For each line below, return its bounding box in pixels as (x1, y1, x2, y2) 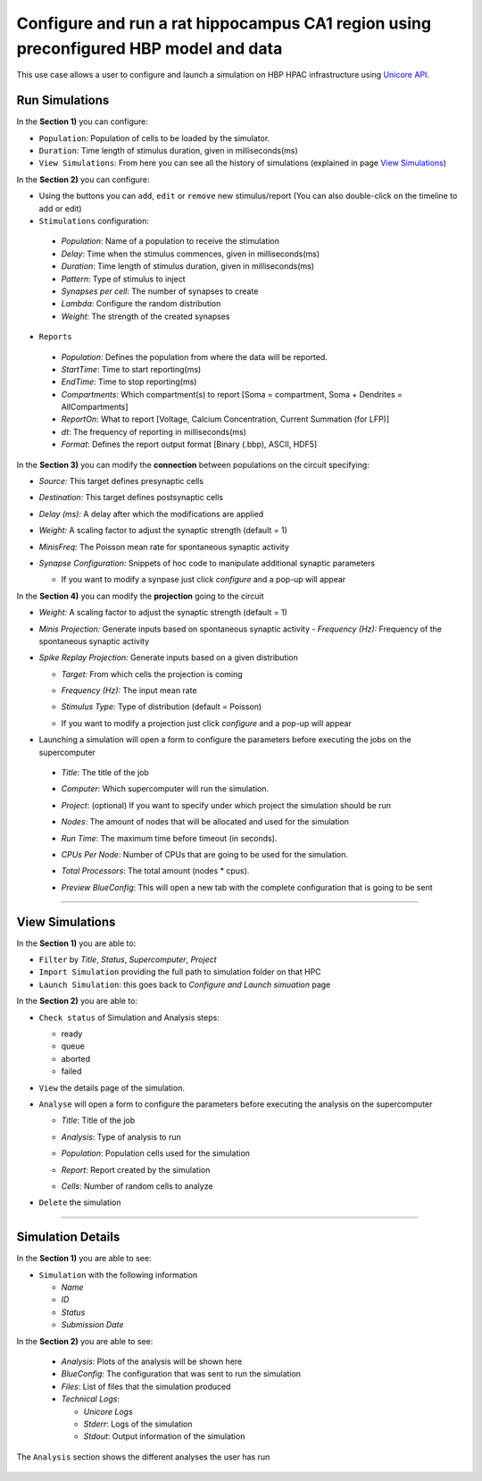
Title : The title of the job (61, 767, 149, 778)
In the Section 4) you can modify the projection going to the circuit (16, 590, 264, 601)
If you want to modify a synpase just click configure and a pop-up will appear (61, 574, 346, 585)
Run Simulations (16, 93, 110, 108)
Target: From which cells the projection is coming (61, 668, 243, 679)
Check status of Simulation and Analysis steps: (38, 1012, 220, 1023)
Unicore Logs (83, 1406, 133, 1417)
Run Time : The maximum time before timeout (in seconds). (61, 833, 278, 843)
